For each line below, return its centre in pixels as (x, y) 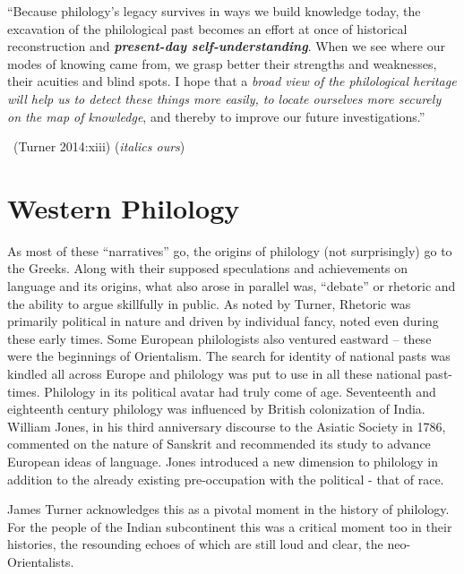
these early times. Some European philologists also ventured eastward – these (219, 338)
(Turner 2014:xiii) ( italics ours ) (99, 146)
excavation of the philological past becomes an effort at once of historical (207, 28)
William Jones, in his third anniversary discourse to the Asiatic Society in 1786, (227, 426)
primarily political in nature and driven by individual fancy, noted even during (223, 321)
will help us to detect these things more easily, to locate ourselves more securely (224, 98)
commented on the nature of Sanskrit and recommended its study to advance (219, 444)
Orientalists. (41, 561)
